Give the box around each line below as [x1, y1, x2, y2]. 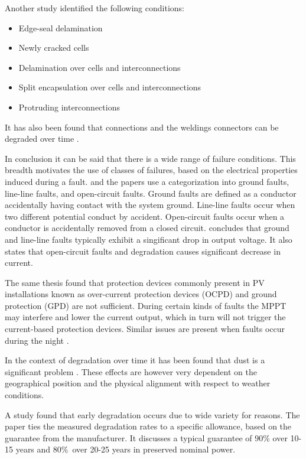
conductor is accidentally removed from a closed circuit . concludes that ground [5, 222, 289, 234]
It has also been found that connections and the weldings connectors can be [5, 121, 279, 133]
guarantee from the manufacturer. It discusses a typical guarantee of [5, 431, 252, 444]
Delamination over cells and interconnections [18, 61, 181, 73]
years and [15, 443, 51, 455]
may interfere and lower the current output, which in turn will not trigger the [5, 311, 286, 323]
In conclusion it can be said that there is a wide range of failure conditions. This [5, 152, 296, 164]
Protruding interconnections [18, 100, 120, 113]
